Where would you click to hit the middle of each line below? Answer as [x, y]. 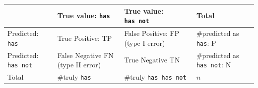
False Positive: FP [152, 33]
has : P [206, 43]
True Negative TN [152, 60]
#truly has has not [155, 77]
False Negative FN [85, 55]
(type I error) [145, 43]
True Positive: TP [85, 38]
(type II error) [79, 65]
